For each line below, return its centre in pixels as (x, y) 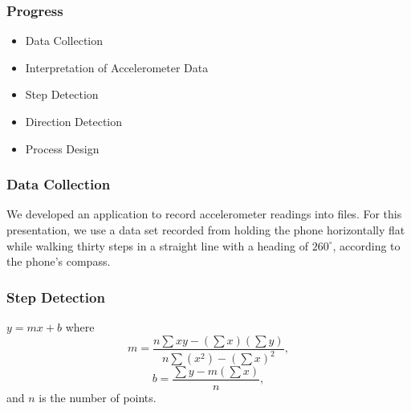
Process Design (62, 148)
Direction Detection (74, 121)
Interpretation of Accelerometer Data (117, 67)
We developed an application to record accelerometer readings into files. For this (204, 214)
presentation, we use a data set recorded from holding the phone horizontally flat (206, 230)
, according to (366, 245)
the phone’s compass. (59, 261)
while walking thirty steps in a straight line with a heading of (157, 245)
